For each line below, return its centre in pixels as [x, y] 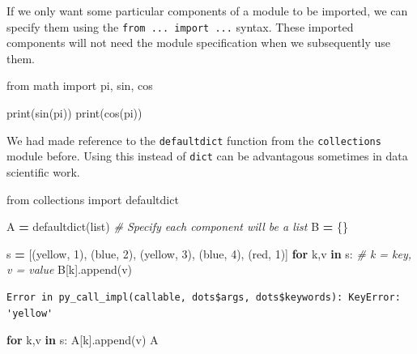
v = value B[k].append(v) [70, 269]
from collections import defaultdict [93, 199]
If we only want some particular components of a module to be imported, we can [207, 11]
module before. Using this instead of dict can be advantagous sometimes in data [207, 156]
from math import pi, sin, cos [80, 85]
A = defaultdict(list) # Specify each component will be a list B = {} [177, 226]
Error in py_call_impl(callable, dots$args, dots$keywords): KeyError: [204, 297]
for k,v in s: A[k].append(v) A [83, 340]
